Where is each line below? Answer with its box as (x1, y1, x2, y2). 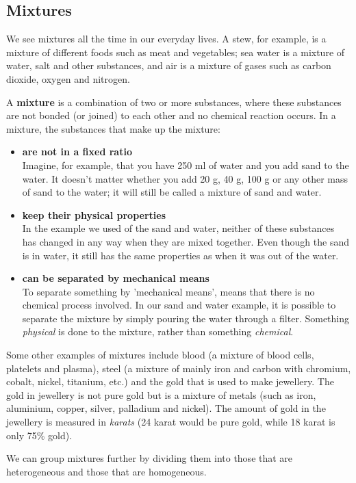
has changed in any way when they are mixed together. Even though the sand (22, 234, 349, 248)
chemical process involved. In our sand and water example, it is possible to (22, 298, 336, 312)
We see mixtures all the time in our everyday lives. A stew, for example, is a (6, 31, 327, 46)
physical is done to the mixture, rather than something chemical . (22, 324, 294, 339)
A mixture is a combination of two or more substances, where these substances (6, 94, 342, 109)
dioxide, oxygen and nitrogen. (6, 71, 130, 86)
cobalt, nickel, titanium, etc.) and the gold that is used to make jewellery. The (6, 374, 334, 389)
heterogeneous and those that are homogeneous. (6, 464, 207, 478)
